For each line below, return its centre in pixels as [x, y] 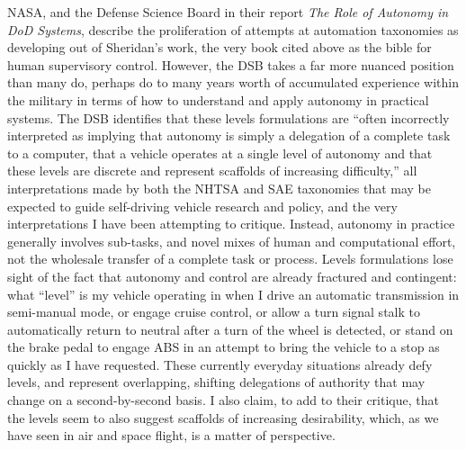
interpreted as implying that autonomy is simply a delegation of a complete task [229, 135]
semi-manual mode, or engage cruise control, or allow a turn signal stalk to [214, 312]
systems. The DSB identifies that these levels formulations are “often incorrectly [229, 117]
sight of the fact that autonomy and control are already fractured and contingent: [232, 276]
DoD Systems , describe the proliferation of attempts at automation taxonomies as [233, 29]
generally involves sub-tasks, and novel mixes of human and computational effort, [232, 241]
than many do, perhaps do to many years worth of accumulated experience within [233, 82]
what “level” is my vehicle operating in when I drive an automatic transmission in [233, 294]
